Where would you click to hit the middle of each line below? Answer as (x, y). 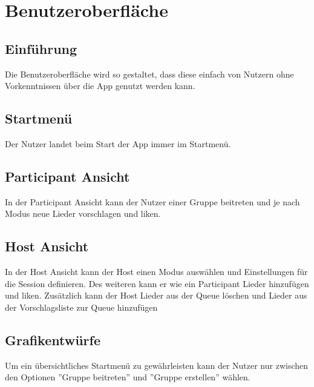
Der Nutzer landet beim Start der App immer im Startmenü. (118, 143)
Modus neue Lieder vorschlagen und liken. (83, 213)
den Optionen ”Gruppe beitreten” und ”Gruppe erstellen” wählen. (128, 377)
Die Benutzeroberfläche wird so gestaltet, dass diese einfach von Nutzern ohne (149, 74)
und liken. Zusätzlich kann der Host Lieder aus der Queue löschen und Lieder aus (156, 295)
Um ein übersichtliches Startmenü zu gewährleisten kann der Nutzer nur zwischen (157, 365)
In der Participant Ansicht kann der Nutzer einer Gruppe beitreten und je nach (152, 201)
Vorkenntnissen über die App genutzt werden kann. (100, 86)
